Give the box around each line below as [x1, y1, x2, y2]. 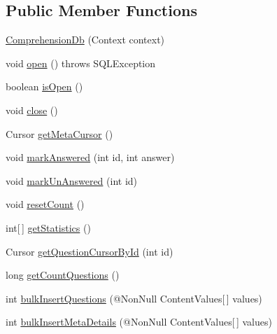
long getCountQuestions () [6, 267, 120, 282]
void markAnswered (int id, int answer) [6, 150, 175, 165]
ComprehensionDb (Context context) [6, 32, 165, 47]
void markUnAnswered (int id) [6, 173, 138, 188]
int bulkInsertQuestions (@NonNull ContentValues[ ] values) [6, 291, 262, 305]
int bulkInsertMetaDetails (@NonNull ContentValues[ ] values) [6, 314, 272, 329]
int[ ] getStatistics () [6, 220, 91, 235]
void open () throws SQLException [6, 55, 156, 70]
